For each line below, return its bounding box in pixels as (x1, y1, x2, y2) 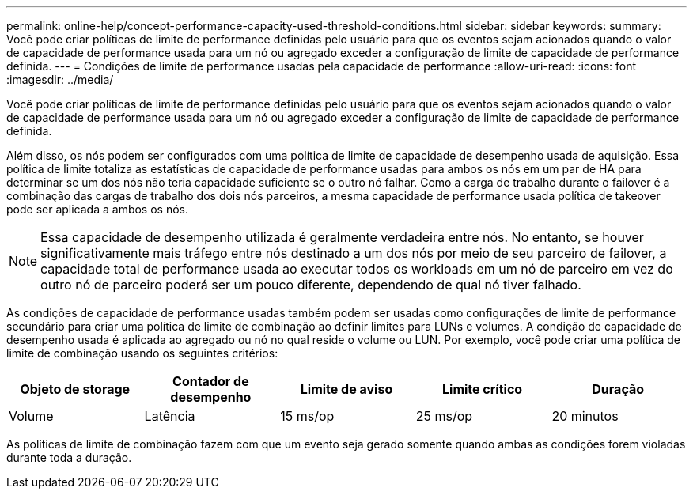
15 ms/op (280, 408, 335, 424)
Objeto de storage (20, 381, 131, 397)
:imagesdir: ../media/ (6, 73, 114, 86)
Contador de (172, 373, 249, 389)
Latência (144, 408, 195, 424)
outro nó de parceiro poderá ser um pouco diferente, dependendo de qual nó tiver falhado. (40, 277, 581, 293)
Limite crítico (442, 381, 523, 397)
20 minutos (551, 408, 619, 424)
